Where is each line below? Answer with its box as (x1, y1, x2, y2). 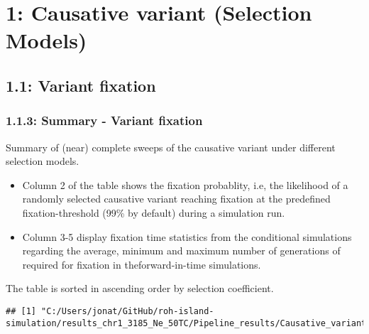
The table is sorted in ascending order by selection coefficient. (6, 281, 274, 296)
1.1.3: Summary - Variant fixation (6, 112, 203, 129)
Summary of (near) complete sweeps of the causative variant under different (6, 139, 336, 154)
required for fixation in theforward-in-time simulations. (22, 257, 261, 271)
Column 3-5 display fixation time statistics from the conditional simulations (22, 229, 352, 244)
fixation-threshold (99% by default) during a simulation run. (22, 205, 285, 220)
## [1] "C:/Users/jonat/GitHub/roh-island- (6, 306, 214, 316)
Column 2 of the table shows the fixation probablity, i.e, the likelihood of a (22, 177, 348, 192)
